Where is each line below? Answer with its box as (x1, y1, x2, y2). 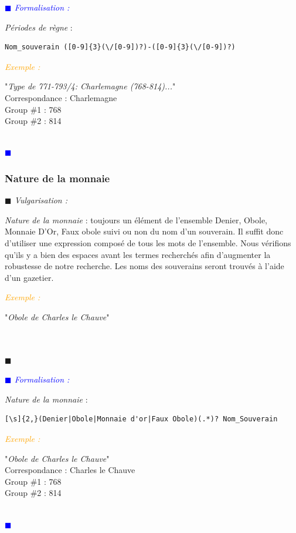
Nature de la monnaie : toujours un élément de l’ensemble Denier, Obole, (5, 213, 268, 226)
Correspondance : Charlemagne (5, 91, 117, 103)
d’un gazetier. (5, 271, 54, 283)
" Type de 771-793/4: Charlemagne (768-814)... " (5, 80, 176, 92)
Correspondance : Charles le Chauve (5, 464, 135, 476)
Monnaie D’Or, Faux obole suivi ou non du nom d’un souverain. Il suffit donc (5, 225, 284, 237)
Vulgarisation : (14, 194, 68, 206)
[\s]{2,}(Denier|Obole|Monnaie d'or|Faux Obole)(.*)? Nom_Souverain (5, 415, 278, 424)
